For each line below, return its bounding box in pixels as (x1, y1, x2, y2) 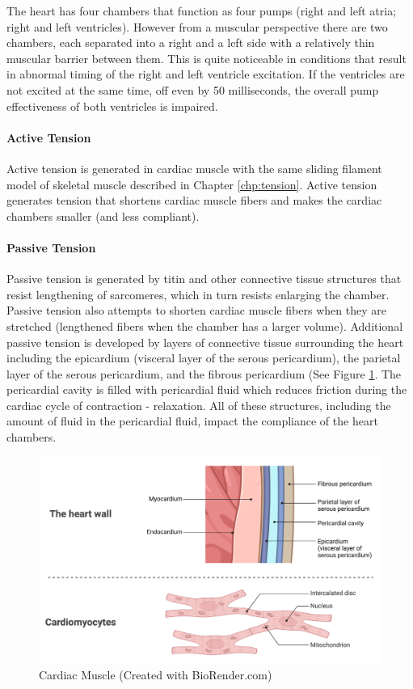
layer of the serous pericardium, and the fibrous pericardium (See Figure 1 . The (6, 365, 402, 382)
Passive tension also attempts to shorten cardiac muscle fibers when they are (6, 302, 386, 319)
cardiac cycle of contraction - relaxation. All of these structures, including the (6, 396, 391, 413)
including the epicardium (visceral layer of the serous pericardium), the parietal (6, 349, 401, 366)
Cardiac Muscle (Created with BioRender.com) (39, 666, 272, 683)
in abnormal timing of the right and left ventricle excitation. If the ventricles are (6, 66, 405, 82)
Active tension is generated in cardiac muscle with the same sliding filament (6, 159, 382, 176)
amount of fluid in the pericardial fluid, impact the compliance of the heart (6, 412, 378, 429)
